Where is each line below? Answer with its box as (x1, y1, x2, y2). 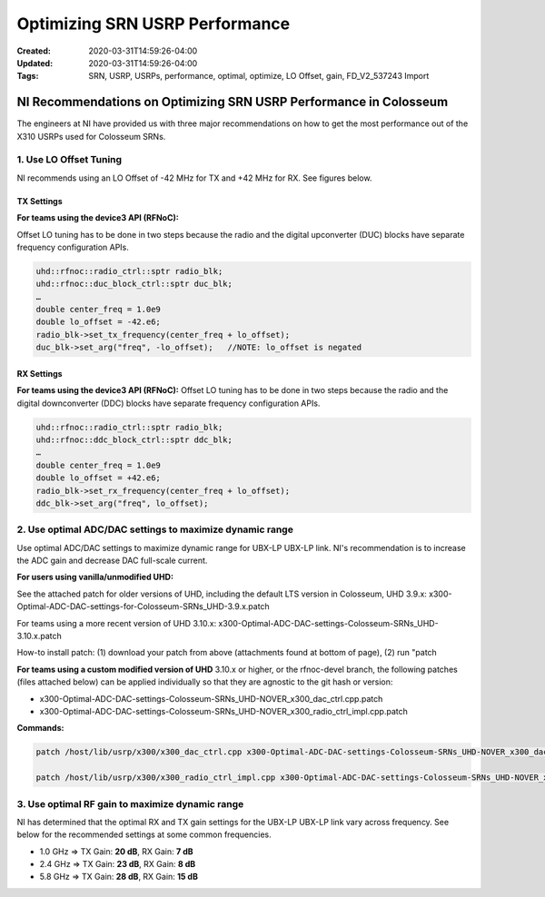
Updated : (16, 57, 54, 68)
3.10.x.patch (16, 631, 63, 642)
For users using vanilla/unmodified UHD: (16, 572, 174, 583)
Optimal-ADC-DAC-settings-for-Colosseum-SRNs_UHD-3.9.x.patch (16, 601, 270, 612)
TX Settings (16, 195, 63, 206)
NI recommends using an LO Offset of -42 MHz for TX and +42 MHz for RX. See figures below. (16, 172, 372, 183)
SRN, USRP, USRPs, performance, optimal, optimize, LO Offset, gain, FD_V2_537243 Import (88, 71, 430, 82)
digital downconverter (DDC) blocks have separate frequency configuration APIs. (16, 398, 321, 409)
